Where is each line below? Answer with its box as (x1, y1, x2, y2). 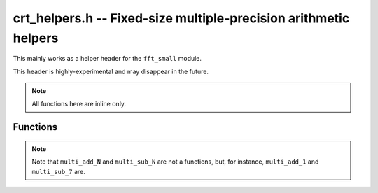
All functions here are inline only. (31, 99, 126, 108)
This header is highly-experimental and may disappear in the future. (13, 67, 209, 76)
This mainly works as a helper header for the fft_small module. (13, 55, 202, 63)
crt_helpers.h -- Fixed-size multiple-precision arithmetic (13, 10, 350, 26)
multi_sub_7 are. (31, 167, 85, 176)
